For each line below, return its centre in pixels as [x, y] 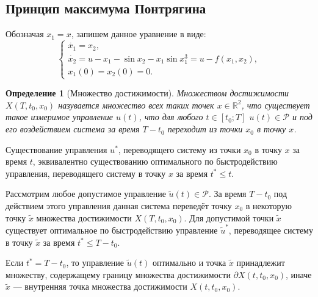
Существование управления [56, 149]
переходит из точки [205, 129]
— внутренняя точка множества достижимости [100, 286]
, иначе [299, 274]
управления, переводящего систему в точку [86, 173]
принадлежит [261, 263]
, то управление [95, 263]
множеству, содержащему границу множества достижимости [118, 274]
